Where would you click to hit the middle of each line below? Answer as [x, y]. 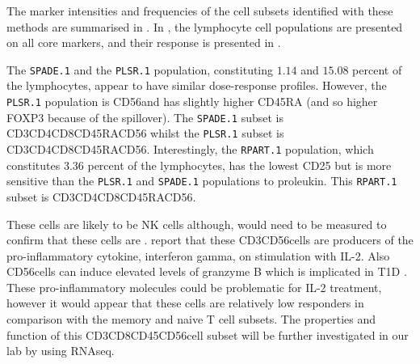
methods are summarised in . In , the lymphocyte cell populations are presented [205, 26]
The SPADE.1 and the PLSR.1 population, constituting [140, 69]
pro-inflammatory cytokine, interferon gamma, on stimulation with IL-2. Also [198, 255]
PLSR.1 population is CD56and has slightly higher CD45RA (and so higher [192, 102]
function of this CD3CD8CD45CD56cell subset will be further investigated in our [208, 334]
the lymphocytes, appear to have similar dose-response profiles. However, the [197, 85]
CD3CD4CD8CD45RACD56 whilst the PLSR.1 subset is [145, 133]
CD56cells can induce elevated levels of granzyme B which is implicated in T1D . [207, 271]
